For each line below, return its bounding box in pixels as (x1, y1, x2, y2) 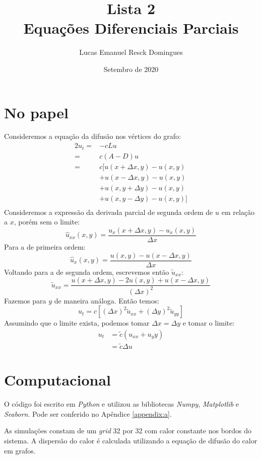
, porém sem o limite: (14, 216, 80, 227)
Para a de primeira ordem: (4, 241, 86, 252)
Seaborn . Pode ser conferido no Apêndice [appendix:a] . (4, 408, 172, 419)
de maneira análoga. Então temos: (54, 295, 160, 305)
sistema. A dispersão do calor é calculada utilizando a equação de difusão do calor (4, 435, 257, 445)
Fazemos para (4, 295, 46, 305)
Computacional (4, 369, 111, 390)
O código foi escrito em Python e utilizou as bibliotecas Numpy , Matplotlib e (4, 399, 239, 409)
